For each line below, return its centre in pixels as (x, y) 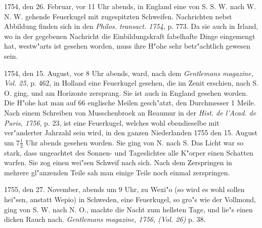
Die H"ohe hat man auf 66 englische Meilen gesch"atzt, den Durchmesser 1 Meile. (130, 103)
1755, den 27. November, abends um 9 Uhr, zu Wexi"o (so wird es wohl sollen (124, 189)
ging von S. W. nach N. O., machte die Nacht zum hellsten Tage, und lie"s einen (128, 209)
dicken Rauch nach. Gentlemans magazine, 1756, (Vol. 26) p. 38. (105, 219)
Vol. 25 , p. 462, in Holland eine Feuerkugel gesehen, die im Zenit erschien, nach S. (131, 83)
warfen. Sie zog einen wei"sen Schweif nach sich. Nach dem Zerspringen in (118, 162)
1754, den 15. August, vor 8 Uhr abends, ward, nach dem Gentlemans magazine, (129, 73)
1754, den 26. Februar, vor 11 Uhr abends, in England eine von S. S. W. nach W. (130, 6)
